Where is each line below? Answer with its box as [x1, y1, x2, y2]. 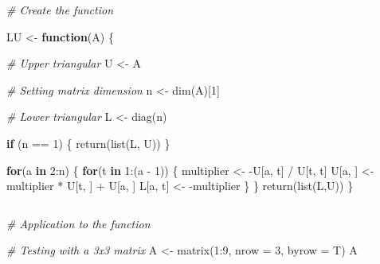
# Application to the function [6, 215, 151, 231]
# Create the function [6, 2, 114, 17]
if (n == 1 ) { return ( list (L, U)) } [6, 134, 170, 151]
